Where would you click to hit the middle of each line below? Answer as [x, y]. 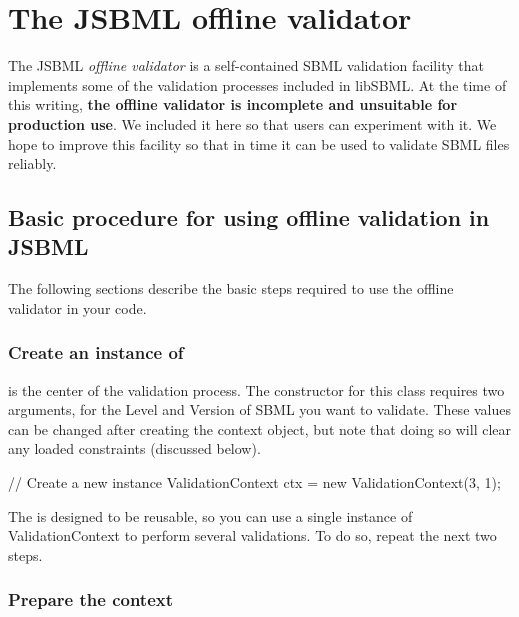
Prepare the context [90, 599]
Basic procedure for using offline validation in [249, 217]
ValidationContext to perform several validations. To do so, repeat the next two [252, 535]
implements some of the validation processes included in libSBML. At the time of [257, 84]
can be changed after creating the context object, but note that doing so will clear [260, 428]
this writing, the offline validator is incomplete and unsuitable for [233, 104]
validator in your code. [77, 307]
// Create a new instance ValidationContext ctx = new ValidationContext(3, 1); [254, 482]
